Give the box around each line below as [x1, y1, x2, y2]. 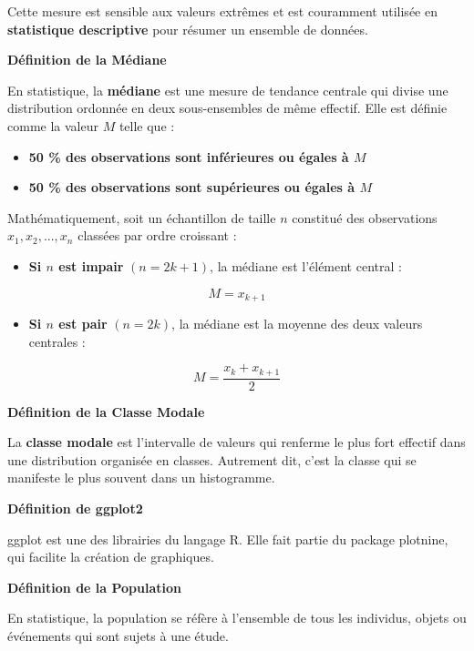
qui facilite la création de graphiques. [7, 547, 214, 566]
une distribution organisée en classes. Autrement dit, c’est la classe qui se [7, 450, 417, 469]
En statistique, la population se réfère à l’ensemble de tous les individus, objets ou [7, 608, 467, 627]
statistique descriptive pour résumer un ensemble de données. [7, 19, 368, 38]
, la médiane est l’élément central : [210, 256, 402, 275]
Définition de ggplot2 [7, 499, 143, 518]
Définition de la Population [7, 577, 182, 596]
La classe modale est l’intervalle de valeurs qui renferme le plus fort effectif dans [7, 432, 466, 452]
